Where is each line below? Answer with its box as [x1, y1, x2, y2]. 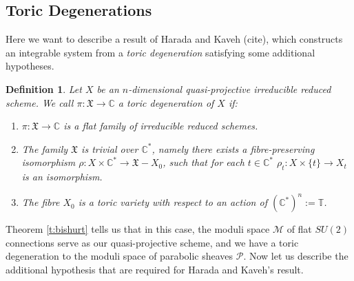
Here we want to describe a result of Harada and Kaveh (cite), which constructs [6, 32, 343, 46]
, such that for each [163, 155, 244, 169]
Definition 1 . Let [6, 81, 82, 96]
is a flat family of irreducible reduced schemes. [63, 118, 258, 133]
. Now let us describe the [243, 249, 348, 263]
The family [21, 141, 68, 156]
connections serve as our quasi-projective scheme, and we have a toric [6, 235, 299, 249]
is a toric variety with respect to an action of [78, 195, 267, 209]
